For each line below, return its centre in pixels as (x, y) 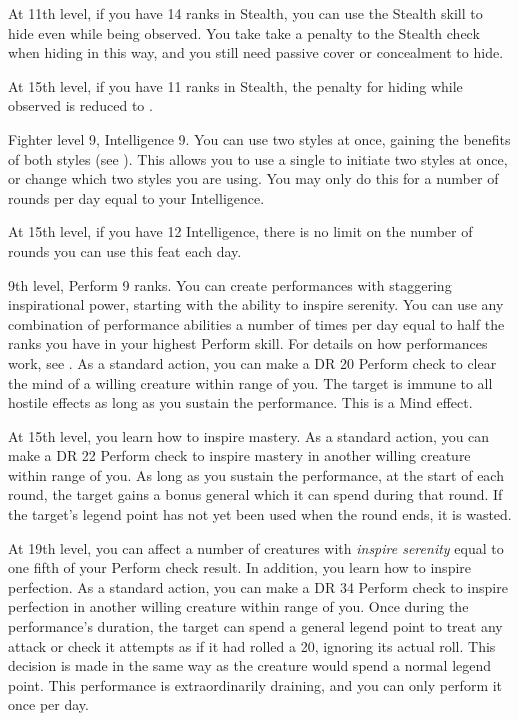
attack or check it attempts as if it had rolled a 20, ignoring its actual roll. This (252, 645)
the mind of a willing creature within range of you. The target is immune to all (250, 382)
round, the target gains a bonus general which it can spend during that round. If (255, 494)
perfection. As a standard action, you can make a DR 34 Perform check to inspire (258, 586)
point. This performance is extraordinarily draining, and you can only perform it (255, 684)
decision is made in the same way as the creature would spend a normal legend (250, 665)
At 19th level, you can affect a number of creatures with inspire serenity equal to (256, 547)
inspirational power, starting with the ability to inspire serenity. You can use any (256, 304)
